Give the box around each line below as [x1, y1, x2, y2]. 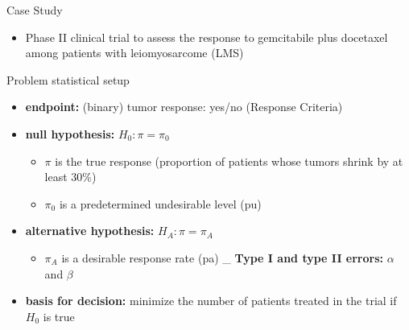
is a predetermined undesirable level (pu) [59, 195, 262, 212]
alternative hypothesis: [25, 222, 155, 239]
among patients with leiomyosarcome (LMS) [25, 44, 244, 61]
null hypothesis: [25, 125, 115, 142]
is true [43, 307, 75, 324]
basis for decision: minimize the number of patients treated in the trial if [25, 292, 397, 309]
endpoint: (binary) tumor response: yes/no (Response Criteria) [25, 98, 343, 115]
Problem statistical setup [6, 71, 130, 88]
